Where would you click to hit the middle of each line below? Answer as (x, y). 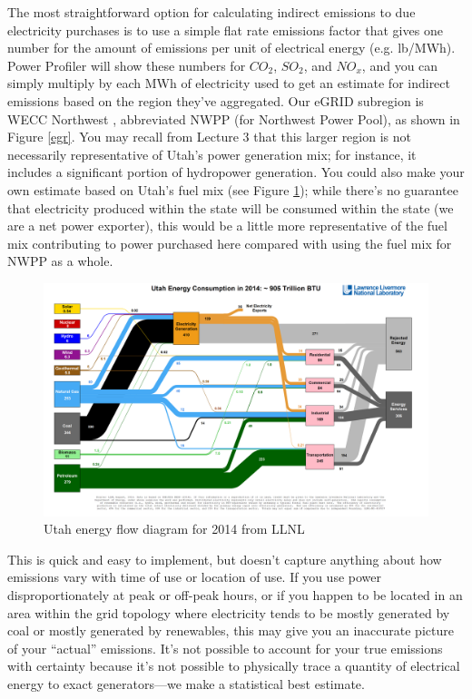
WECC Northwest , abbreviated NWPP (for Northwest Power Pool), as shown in (234, 118)
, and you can (400, 65)
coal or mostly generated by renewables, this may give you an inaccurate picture (231, 630)
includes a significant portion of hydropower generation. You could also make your (236, 172)
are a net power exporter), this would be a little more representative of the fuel (227, 226)
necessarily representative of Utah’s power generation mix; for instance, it (212, 154)
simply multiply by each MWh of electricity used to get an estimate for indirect (229, 83)
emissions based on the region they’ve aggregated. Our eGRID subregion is (216, 100)
